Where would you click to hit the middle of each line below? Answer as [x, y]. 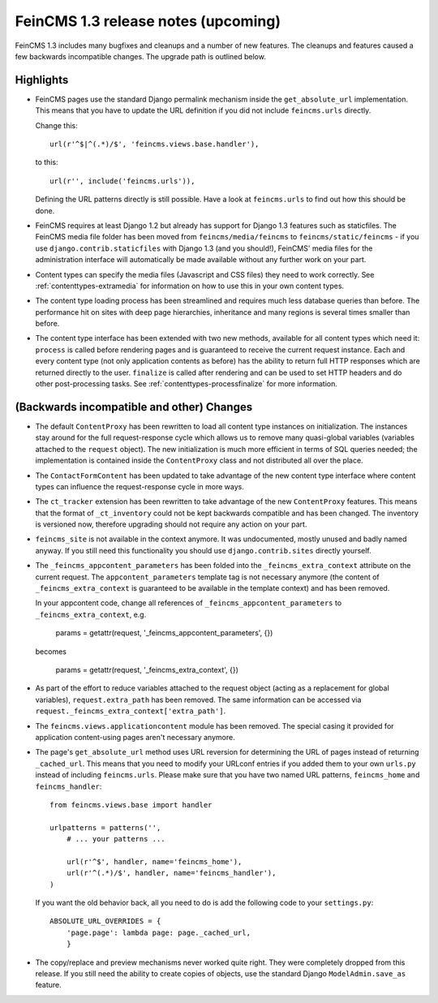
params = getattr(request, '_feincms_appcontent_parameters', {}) [164, 633]
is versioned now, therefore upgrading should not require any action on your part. [171, 524]
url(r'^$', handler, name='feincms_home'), [154, 861]
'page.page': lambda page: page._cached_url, [159, 932]
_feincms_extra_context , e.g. [91, 614]
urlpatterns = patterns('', [105, 827]
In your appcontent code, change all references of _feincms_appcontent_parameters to [189, 603]
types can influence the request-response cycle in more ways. [140, 486]
